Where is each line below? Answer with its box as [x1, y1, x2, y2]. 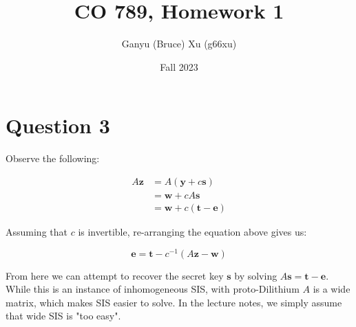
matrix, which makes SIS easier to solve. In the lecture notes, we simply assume [6, 295, 342, 309]
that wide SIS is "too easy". [6, 308, 121, 323]
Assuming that [6, 224, 67, 238]
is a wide [313, 282, 350, 296]
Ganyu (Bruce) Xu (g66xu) [121, 36, 237, 51]
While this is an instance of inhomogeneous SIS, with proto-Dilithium [6, 282, 300, 296]
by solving [234, 268, 278, 282]
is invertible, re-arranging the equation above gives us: [78, 224, 307, 238]
